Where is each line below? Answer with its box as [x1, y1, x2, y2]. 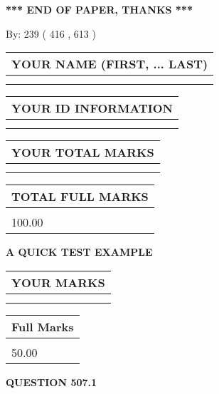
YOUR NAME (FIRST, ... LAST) [11, 56, 208, 73]
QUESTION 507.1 [6, 374, 97, 389]
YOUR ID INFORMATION [11, 100, 173, 117]
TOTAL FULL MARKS [11, 188, 149, 205]
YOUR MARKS [11, 274, 105, 291]
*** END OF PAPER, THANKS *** [6, 2, 193, 16]
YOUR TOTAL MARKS [11, 144, 154, 161]
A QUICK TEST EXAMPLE [6, 244, 153, 259]
